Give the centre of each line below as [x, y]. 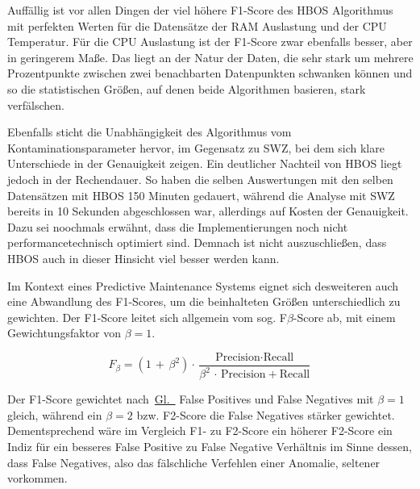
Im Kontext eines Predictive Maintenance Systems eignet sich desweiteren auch [203, 285]
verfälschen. [36, 104]
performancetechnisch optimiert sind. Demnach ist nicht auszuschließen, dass [197, 242]
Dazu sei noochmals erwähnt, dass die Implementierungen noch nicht [178, 226]
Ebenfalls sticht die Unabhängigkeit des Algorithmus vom [150, 132]
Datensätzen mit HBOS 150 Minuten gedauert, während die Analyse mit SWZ [201, 195]
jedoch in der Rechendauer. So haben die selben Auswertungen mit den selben [200, 179]
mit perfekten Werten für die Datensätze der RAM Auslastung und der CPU [197, 25]
